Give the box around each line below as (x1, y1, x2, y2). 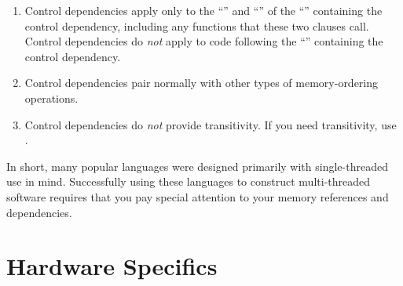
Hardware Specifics (6, 250, 218, 282)
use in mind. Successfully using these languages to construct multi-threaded (6, 173, 371, 190)
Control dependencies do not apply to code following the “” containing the (24, 33, 383, 49)
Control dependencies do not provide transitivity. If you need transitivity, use (24, 116, 397, 132)
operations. (24, 89, 79, 106)
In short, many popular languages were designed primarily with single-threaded (6, 157, 388, 174)
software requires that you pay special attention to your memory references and (6, 188, 389, 205)
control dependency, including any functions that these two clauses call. (24, 17, 369, 34)
